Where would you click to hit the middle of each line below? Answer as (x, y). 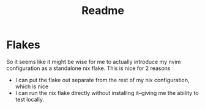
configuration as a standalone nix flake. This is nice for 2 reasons (88, 68)
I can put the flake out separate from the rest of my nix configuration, (102, 80)
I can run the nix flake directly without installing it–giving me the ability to (107, 93)
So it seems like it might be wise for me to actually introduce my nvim (94, 62)
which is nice (32, 86)
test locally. (30, 99)
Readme (103, 11)
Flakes (24, 45)
